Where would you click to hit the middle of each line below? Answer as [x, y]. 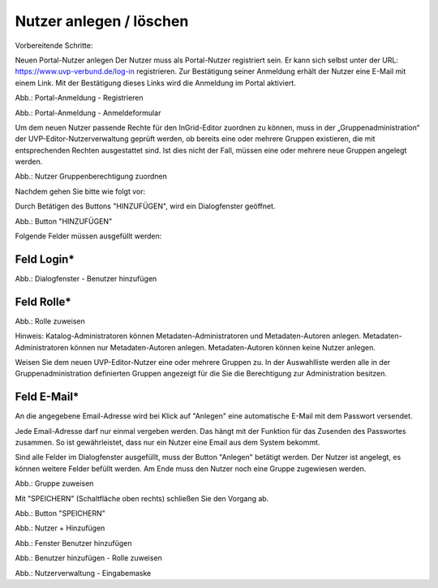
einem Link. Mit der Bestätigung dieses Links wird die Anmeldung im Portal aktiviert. [155, 83]
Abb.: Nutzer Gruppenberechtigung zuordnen [91, 176]
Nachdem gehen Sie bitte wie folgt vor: [80, 191]
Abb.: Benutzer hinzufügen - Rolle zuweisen [88, 558]
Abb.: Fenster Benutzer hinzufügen [73, 543]
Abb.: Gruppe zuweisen [54, 483]
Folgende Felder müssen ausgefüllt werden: [88, 236]
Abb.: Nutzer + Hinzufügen [60, 528]
